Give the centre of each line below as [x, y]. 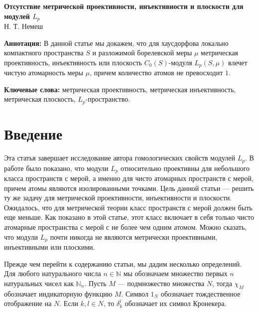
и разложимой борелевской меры [142, 53]
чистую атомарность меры [44, 73]
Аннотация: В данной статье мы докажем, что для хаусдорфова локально [116, 43]
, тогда [222, 283]
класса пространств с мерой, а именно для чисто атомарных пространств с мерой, [129, 178]
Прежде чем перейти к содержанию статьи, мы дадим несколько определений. [123, 263]
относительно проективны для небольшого [185, 168]
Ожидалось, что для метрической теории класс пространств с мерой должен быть [128, 207]
